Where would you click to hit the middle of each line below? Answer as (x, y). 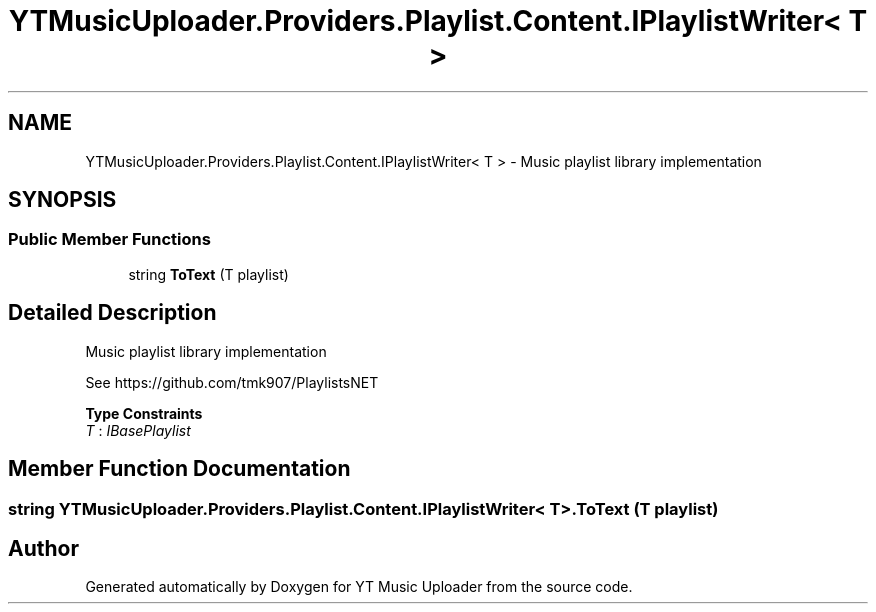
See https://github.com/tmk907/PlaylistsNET (232, 382)
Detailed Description (112, 313)
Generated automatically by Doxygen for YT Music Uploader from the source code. (359, 587)
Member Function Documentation (179, 469)
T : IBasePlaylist (138, 430)
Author (43, 548)
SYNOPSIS (62, 200)
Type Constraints (144, 413)
